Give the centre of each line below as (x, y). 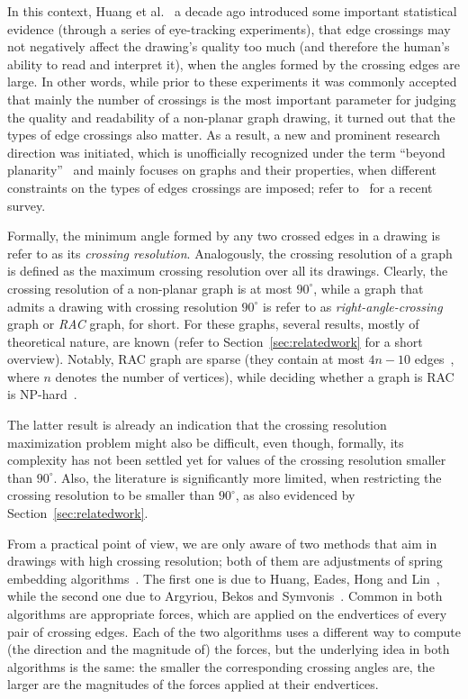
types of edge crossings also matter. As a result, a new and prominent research (224, 135)
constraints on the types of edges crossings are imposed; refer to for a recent (220, 187)
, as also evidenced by (295, 495)
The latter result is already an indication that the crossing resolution (197, 425)
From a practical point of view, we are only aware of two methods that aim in (222, 543)
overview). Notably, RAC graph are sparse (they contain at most (186, 359)
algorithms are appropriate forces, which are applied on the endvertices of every (227, 613)
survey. (27, 205)
